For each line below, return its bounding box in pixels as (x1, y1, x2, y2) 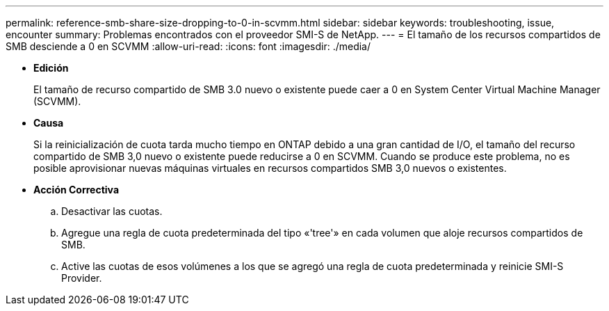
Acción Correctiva (33, 184, 120, 196)
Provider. (61, 272, 102, 284)
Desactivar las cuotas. (61, 205, 163, 217)
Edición (33, 62, 69, 74)
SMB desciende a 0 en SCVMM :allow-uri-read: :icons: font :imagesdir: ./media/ (6, 40, 371, 52)
